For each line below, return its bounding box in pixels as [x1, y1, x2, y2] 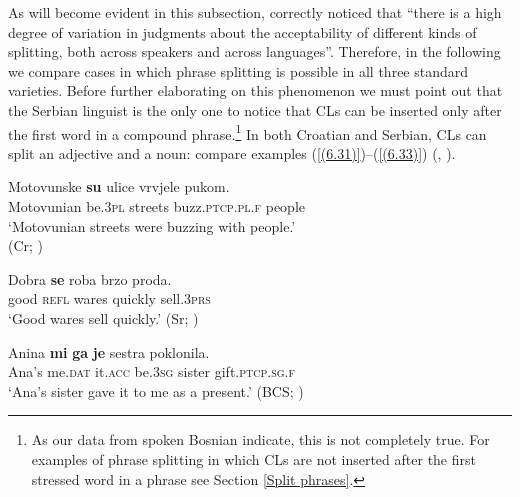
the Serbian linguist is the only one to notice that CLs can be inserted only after [8, 99, 502, 120]
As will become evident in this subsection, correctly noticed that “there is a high [8, 2, 502, 22]
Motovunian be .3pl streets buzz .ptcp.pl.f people [8, 196, 305, 216]
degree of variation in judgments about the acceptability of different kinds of [8, 21, 477, 42]
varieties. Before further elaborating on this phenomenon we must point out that [8, 80, 503, 101]
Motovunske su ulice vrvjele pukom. [8, 176, 230, 197]
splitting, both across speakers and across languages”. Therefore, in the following [8, 41, 501, 62]
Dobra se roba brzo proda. [8, 268, 172, 289]
